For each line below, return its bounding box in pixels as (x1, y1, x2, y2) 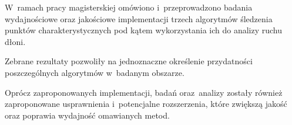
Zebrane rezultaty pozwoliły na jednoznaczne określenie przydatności (5, 55, 253, 67)
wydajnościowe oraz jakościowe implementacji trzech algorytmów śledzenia (5, 12, 273, 25)
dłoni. (5, 35, 26, 47)
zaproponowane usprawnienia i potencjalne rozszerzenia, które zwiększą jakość (5, 98, 287, 110)
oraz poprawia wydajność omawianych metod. (5, 109, 170, 121)
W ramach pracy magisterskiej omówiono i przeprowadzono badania (5, 1, 253, 13)
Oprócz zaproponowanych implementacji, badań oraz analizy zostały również (5, 86, 283, 98)
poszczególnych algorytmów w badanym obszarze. (5, 66, 184, 78)
